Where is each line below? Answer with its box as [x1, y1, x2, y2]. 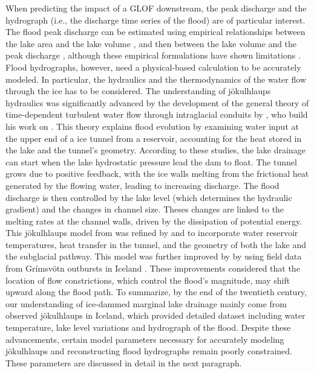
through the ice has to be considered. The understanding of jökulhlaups [5, 84, 271, 97]
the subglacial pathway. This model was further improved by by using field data [5, 250, 302, 263]
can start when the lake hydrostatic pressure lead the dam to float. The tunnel [5, 155, 297, 168]
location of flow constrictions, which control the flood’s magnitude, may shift [5, 273, 290, 286]
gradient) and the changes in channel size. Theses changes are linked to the [5, 203, 284, 215]
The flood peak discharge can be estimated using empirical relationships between [5, 25, 306, 38]
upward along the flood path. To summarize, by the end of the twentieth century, [5, 285, 307, 298]
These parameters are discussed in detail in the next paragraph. [5, 356, 242, 369]
